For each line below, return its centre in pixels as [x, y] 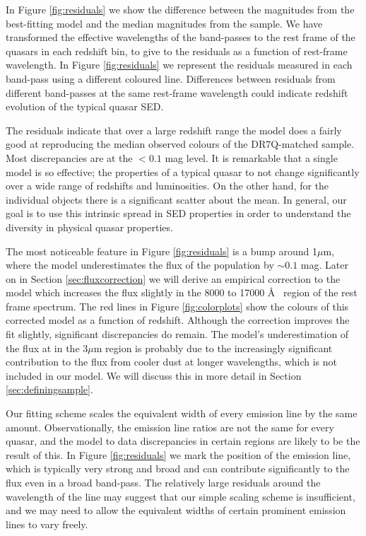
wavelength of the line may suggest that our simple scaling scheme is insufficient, [181, 496]
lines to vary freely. [47, 524]
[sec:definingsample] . [49, 389]
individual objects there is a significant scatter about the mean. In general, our [176, 199]
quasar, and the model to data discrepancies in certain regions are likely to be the [183, 441]
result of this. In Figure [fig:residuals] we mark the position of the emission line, [178, 454]
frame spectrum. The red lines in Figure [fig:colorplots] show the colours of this [177, 306]
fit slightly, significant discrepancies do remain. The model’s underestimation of [177, 334]
